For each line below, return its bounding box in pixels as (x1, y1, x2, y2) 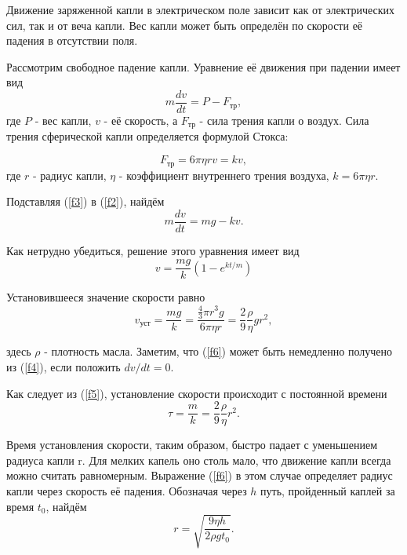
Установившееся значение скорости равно (6, 289, 205, 305)
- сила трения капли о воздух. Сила (199, 112, 369, 129)
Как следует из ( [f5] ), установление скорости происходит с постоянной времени (6, 385, 387, 401)
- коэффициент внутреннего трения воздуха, (118, 166, 329, 183)
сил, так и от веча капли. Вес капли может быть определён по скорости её (6, 16, 363, 33)
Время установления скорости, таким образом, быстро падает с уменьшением (6, 436, 378, 453)
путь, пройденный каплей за (260, 483, 395, 499)
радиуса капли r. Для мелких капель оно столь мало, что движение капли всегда (6, 451, 391, 468)
